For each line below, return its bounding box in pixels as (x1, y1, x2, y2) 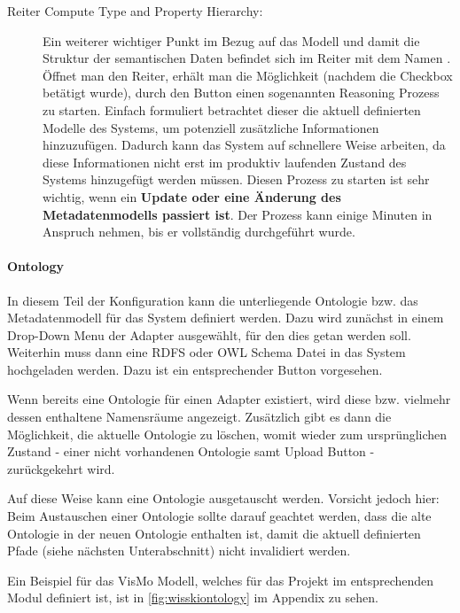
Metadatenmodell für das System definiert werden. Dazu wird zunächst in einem (7, 308, 444, 327)
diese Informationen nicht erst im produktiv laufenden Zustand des (43, 152, 407, 171)
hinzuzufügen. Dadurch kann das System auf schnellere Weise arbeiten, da (43, 136, 446, 154)
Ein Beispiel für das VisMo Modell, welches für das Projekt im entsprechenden (7, 570, 434, 589)
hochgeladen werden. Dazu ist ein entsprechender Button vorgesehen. (7, 360, 383, 378)
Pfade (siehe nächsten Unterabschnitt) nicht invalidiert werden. (7, 541, 351, 560)
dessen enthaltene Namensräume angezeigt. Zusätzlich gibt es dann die (7, 407, 392, 426)
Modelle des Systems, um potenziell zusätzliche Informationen (43, 118, 379, 136)
